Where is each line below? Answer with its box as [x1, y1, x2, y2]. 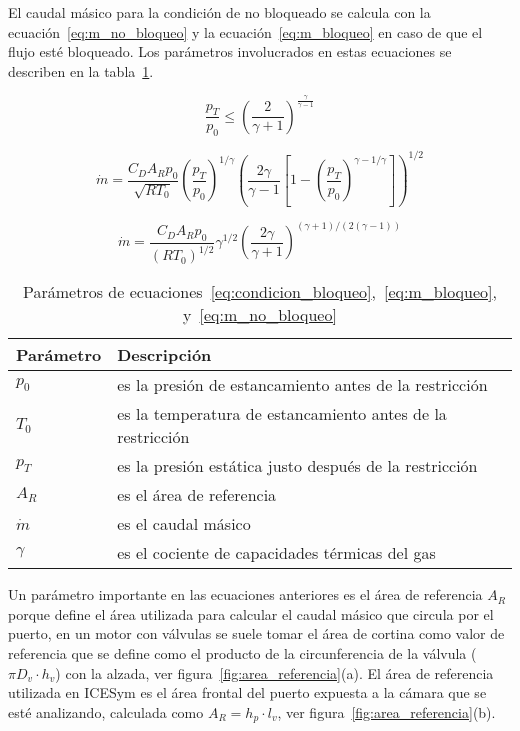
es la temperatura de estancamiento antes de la [117, 402, 447, 426]
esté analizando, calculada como [8, 701, 204, 722]
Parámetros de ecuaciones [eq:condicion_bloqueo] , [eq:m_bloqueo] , [23, 280, 497, 304]
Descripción [117, 343, 212, 367]
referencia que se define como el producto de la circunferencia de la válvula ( [8, 643, 477, 664]
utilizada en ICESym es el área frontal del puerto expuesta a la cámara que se [8, 682, 487, 703]
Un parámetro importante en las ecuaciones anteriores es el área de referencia [8, 584, 483, 605]
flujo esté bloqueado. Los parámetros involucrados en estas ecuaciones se [8, 41, 452, 62]
